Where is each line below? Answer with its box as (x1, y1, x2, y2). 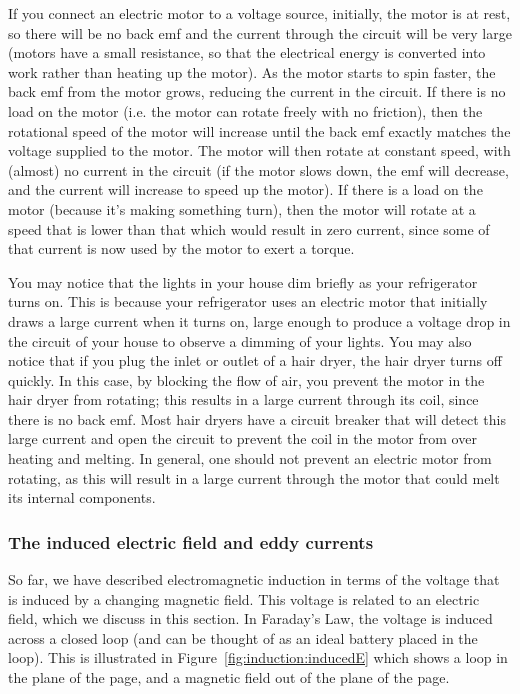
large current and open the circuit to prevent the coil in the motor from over (8, 428, 477, 449)
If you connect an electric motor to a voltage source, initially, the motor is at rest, (8, 3, 511, 23)
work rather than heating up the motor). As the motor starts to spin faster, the (8, 61, 496, 82)
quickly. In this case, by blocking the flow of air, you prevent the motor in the (8, 369, 485, 390)
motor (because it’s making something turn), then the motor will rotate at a (8, 198, 476, 219)
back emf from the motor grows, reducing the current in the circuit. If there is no (8, 81, 506, 102)
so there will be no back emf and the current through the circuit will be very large (8, 22, 512, 43)
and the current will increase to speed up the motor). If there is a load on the (8, 179, 483, 200)
